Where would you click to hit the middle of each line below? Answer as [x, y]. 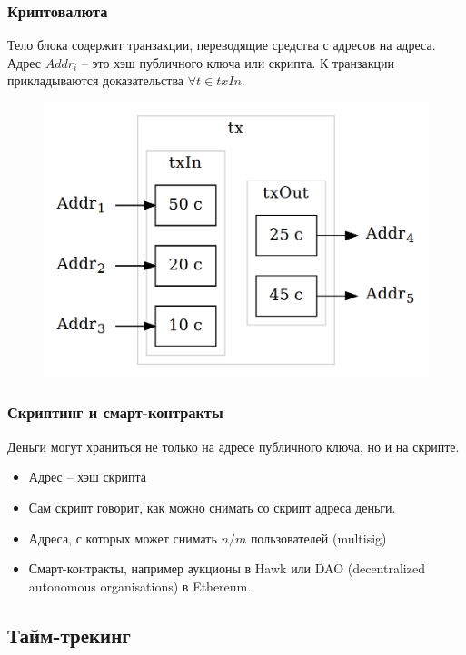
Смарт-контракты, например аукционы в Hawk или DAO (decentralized [227, 568]
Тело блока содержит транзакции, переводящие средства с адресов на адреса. [222, 45]
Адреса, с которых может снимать [123, 538]
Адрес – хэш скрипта [87, 477]
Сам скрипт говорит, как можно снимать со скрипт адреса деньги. [212, 507]
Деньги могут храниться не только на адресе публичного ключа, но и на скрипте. [233, 446]
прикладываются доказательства [96, 80]
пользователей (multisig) [318, 538]
